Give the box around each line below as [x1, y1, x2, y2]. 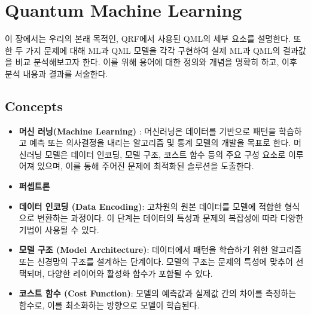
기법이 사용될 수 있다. [19, 223, 99, 236]
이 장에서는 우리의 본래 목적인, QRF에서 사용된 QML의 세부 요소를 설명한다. [5, 32, 291, 45]
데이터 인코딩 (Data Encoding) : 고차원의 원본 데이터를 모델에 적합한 [19, 200, 282, 212]
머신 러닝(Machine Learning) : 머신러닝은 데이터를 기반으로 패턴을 [19, 124, 276, 137]
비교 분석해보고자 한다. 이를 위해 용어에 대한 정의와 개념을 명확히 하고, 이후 [15, 56, 297, 68]
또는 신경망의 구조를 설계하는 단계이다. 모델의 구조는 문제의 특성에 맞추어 [19, 255, 293, 268]
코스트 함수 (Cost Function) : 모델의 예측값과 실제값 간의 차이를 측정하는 [19, 287, 297, 299]
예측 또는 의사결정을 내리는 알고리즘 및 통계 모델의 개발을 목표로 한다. [29, 136, 291, 149]
